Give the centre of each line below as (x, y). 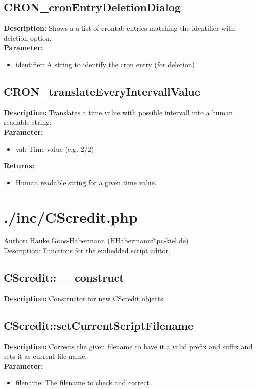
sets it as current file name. (46, 356)
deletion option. (28, 38)
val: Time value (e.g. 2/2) (55, 149)
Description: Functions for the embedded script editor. (87, 250)
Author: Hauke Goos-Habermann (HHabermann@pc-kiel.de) (96, 240)
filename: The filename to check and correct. (83, 382)
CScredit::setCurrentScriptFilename (99, 325)
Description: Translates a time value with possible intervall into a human (119, 112)
